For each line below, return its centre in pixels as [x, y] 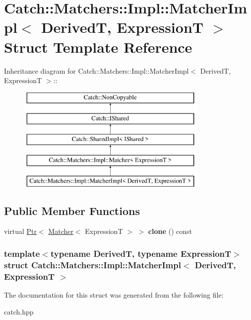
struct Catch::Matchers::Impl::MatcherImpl [93, 265]
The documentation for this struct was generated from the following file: [114, 295]
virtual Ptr [21, 231]
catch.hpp [19, 311]
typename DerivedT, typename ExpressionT [141, 253]
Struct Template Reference [98, 47]
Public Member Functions [72, 210]
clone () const [170, 231]
